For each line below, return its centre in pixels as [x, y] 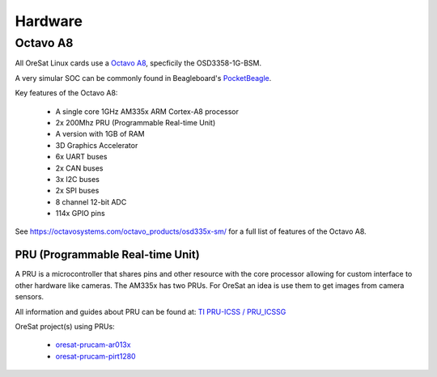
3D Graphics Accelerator [97, 145]
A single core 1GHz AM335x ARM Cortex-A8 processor [147, 111]
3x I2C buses [78, 179]
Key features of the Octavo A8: [66, 93]
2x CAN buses [80, 168]
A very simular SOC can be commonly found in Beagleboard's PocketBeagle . [143, 78]
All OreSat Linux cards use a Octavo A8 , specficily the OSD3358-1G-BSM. [138, 63]
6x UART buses [81, 157]
